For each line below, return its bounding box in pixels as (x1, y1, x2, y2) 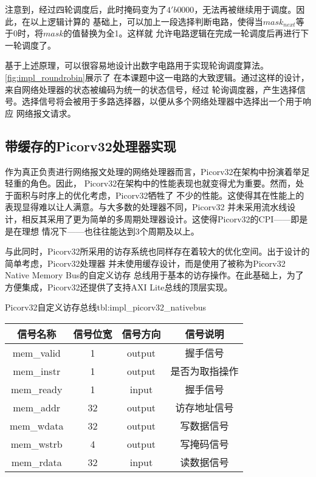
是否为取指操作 (170, 364, 239, 379)
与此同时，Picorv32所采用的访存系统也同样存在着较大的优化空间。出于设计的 (5, 245, 310, 258)
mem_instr (13, 363, 61, 378)
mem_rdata (11, 455, 62, 469)
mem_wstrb (10, 436, 63, 451)
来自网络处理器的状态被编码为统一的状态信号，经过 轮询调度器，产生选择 (5, 83, 297, 95)
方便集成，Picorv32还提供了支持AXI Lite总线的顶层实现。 (5, 280, 233, 293)
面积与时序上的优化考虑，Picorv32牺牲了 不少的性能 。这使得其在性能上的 (13, 188, 304, 201)
